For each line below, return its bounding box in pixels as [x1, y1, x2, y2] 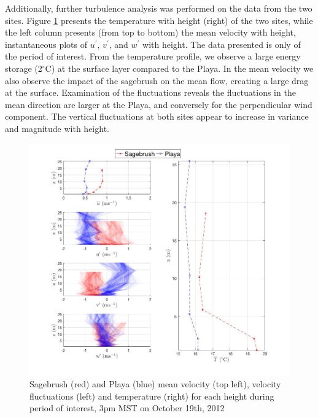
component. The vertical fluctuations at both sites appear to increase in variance [5, 110, 309, 123]
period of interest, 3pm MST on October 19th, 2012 [29, 401, 225, 414]
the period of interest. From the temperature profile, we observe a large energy [5, 50, 301, 63]
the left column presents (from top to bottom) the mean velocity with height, [5, 26, 296, 39]
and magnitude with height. [5, 122, 109, 134]
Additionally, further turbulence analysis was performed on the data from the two [5, 2, 312, 14]
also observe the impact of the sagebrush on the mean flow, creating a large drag [5, 74, 309, 87]
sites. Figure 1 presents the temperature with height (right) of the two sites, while [5, 14, 313, 26]
